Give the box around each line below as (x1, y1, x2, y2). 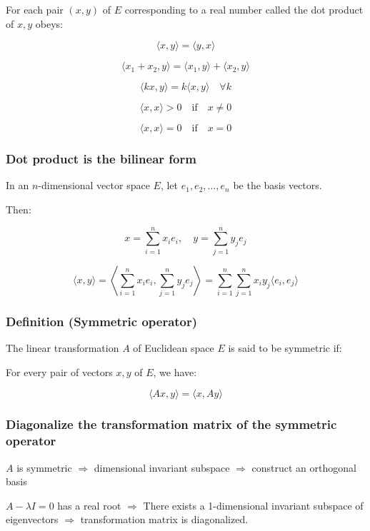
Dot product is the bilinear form (6, 150, 196, 168)
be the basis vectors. (233, 178, 322, 193)
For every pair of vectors (6, 364, 113, 379)
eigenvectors (6, 512, 59, 527)
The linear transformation (6, 340, 119, 355)
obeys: (35, 16, 63, 31)
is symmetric (16, 460, 72, 475)
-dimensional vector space (38, 178, 150, 193)
